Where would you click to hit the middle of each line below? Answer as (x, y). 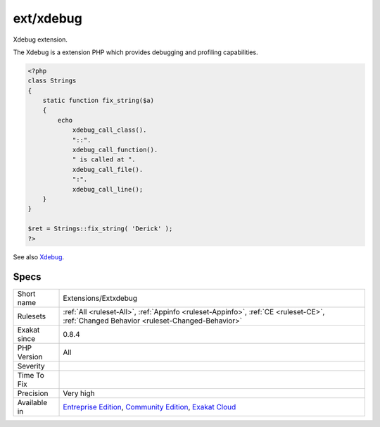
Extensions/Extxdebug (100, 298)
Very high (79, 393)
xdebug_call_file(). (108, 169)
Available (32, 403)
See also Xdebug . (39, 256)
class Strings (52, 81)
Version (30, 357)
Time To (31, 376)
